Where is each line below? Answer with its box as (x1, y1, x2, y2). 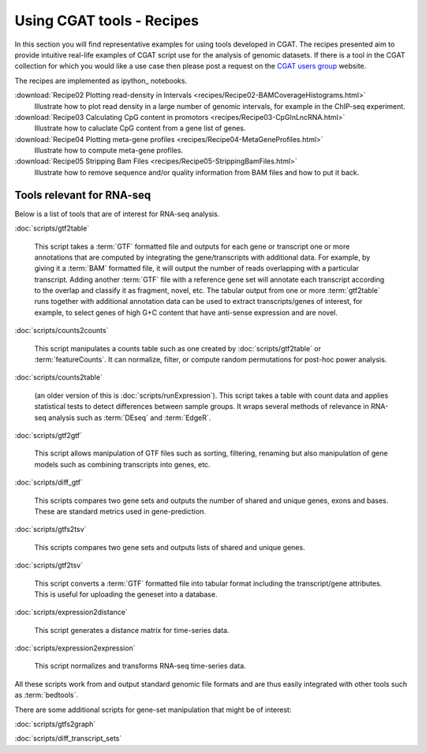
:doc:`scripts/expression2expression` (14, 643, 136, 653)
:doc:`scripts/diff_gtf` (14, 478, 83, 487)
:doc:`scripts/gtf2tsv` (14, 560, 83, 570)
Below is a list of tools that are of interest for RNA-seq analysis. (14, 209, 220, 219)
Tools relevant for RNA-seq (14, 188, 151, 201)
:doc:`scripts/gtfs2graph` (14, 719, 96, 729)
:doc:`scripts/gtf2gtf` (14, 431, 83, 440)
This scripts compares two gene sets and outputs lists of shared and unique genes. (34, 542, 305, 552)
